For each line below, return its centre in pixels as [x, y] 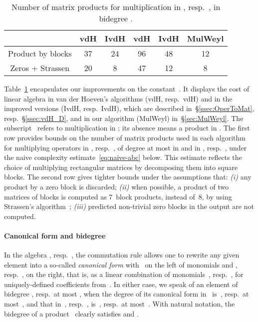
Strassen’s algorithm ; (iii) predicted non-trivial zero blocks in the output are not [129, 206]
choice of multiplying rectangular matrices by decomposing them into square [121, 167]
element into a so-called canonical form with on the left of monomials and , [121, 264]
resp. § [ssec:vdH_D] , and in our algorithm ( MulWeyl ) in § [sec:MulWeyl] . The [124, 118]
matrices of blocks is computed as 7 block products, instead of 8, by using [118, 196]
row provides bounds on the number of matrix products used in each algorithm [125, 137]
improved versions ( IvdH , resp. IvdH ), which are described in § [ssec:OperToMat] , [129, 108]
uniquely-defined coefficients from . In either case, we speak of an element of [121, 284]
